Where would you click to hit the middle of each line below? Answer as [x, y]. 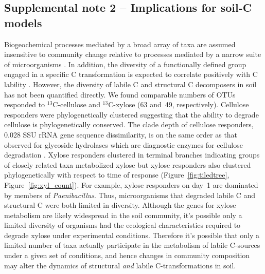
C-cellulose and [76, 104]
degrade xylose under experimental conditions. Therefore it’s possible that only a [132, 235]
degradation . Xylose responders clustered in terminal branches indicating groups [132, 155]
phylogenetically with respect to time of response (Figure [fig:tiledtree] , [117, 175]
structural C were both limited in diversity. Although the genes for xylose [120, 205]
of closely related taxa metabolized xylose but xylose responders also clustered [128, 164]
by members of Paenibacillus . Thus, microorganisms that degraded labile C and [130, 195]
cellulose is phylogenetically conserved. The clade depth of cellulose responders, [129, 124]
